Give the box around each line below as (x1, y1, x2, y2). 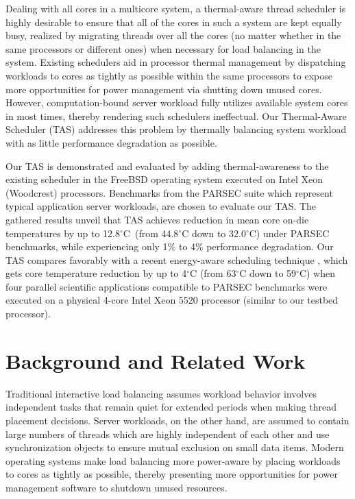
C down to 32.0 (182, 226, 246, 240)
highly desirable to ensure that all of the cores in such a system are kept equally (5, 14, 342, 29)
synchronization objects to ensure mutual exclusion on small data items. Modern (5, 440, 344, 454)
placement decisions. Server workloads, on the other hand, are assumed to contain (5, 413, 350, 427)
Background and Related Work (5, 346, 306, 374)
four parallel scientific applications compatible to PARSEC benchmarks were (5, 279, 328, 293)
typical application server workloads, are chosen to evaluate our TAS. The (5, 199, 317, 213)
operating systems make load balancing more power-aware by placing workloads (5, 453, 341, 467)
